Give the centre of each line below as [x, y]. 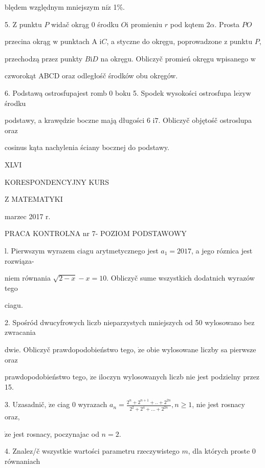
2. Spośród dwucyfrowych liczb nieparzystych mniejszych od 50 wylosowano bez [130, 322]
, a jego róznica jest [222, 250]
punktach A [79, 41]
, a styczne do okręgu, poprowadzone [164, 41]
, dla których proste [219, 451]
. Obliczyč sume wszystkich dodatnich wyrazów [181, 278]
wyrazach [93, 404]
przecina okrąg [28, 41]
